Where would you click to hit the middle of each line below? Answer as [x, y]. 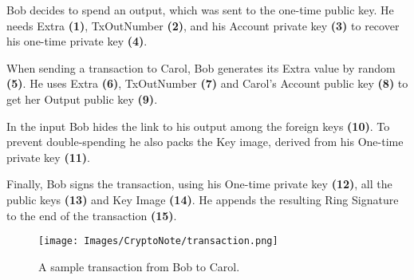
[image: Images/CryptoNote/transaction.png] [158, 241]
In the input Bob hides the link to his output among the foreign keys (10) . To [198, 126]
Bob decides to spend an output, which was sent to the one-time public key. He [200, 10]
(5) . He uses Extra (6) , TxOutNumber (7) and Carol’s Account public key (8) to [207, 83]
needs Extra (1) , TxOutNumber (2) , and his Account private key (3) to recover [203, 25]
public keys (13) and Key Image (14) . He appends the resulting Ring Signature [203, 199]
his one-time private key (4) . [77, 41]
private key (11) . [48, 157]
